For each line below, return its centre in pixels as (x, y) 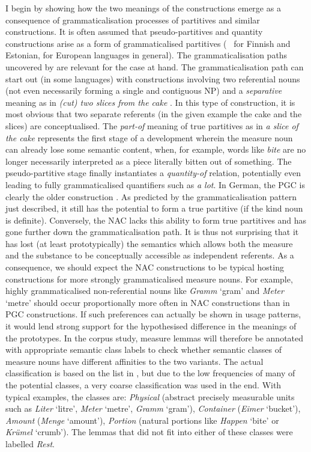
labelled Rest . (30, 443)
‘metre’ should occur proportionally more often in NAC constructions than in (148, 302)
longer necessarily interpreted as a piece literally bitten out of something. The (149, 161)
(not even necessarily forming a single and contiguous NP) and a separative (144, 90)
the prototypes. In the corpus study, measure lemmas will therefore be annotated (155, 337)
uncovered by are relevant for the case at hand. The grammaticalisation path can (155, 66)
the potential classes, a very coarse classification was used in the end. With (143, 385)
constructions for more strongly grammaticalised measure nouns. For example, (149, 279)
